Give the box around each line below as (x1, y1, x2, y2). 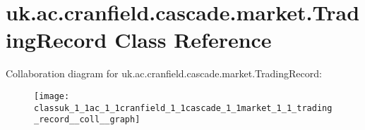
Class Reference (114, 25, 272, 54)
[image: (34, 91, 70, 101)
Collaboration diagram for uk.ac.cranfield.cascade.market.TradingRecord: (6, 66, 322, 81)
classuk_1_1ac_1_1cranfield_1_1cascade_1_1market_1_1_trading (34, 103, 333, 113)
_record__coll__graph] (34, 115, 140, 125)
